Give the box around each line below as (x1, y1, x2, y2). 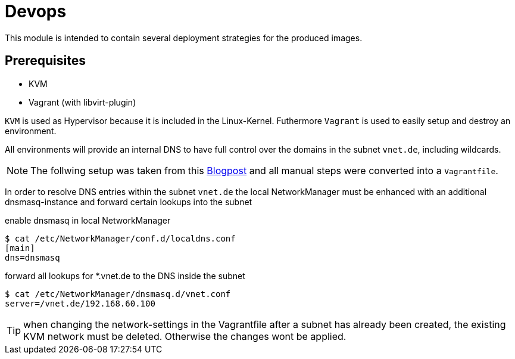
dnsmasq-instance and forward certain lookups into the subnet (5, 196, 252, 207)
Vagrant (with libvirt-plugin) (29, 97, 136, 107)
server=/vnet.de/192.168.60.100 (5, 298, 155, 308)
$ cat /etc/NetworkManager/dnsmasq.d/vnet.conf (5, 289, 231, 299)
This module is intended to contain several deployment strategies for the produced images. (5, 32, 363, 43)
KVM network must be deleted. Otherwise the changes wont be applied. (23, 330, 347, 342)
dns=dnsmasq (5, 252, 60, 262)
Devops (5, 1, 67, 21)
